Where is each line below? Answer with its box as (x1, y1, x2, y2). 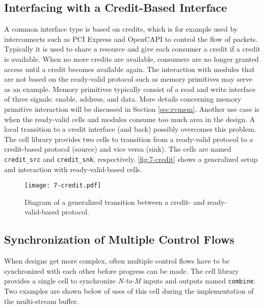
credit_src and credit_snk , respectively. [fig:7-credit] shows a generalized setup (4, 153, 258, 164)
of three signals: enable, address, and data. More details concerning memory (4, 93, 242, 104)
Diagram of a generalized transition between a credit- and (24, 196, 205, 207)
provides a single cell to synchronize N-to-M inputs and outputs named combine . (4, 275, 256, 286)
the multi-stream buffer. (4, 295, 79, 306)
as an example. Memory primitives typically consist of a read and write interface (4, 83, 256, 94)
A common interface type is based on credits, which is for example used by (4, 23, 238, 34)
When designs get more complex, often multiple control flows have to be (4, 255, 230, 266)
